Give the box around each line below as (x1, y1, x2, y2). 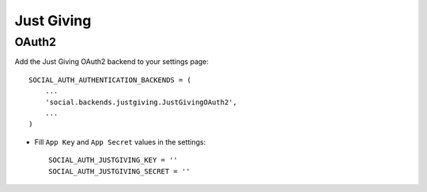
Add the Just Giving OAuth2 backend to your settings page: (14, 57, 210, 66)
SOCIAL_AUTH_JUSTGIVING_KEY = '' (48, 156, 178, 165)
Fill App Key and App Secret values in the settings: (34, 137, 206, 146)
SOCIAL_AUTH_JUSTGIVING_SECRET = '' (48, 167, 191, 175)
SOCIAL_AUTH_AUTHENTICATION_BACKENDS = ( (28, 75, 191, 85)
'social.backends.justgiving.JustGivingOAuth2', (44, 97, 237, 107)
